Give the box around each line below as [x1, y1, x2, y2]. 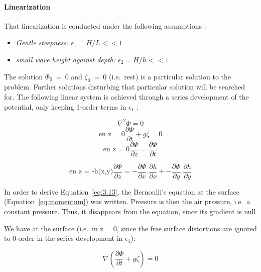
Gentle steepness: [16, 37, 69, 48]
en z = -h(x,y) [69, 168, 113, 175]
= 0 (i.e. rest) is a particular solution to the [94, 71, 231, 81]
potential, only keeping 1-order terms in [4, 101, 126, 112]
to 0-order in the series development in [4, 233, 123, 243]
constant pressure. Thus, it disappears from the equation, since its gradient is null [4, 206, 256, 217]
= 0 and [56, 71, 82, 81]
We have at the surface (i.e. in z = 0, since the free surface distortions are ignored [4, 223, 257, 233]
